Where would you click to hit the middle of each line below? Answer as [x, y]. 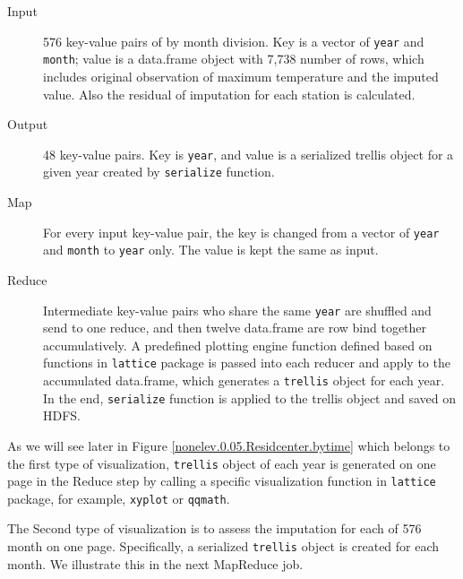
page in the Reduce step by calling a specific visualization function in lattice [222, 481]
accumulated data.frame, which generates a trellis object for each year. [244, 380]
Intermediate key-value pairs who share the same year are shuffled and [237, 310]
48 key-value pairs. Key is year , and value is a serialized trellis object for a [249, 154]
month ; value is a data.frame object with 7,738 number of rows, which [234, 59]
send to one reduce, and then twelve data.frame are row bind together [235, 328]
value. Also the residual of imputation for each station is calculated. [229, 94]
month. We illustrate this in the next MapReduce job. [155, 563]
